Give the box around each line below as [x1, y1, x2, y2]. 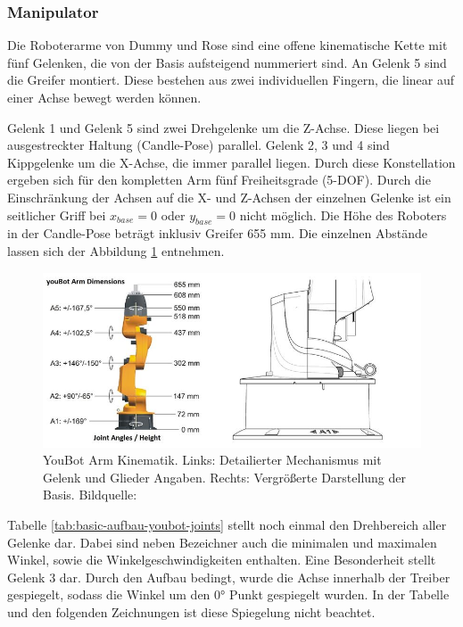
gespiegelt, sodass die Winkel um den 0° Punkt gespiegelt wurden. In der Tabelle [7, 585, 450, 604]
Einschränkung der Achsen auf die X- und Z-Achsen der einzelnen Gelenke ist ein [7, 187, 451, 206]
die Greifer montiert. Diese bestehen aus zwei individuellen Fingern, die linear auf [7, 70, 455, 89]
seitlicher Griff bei [7, 205, 106, 224]
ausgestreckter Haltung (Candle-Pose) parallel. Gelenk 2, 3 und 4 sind [7, 136, 390, 154]
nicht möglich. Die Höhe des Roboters [239, 205, 447, 224]
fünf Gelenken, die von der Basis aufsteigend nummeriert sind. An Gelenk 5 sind [7, 53, 447, 71]
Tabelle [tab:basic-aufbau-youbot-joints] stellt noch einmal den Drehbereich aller [7, 516, 447, 534]
